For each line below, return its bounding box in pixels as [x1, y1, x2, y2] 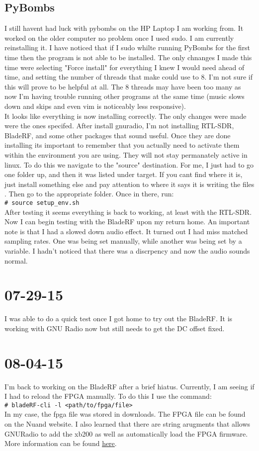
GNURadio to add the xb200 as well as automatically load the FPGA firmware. [4, 428, 248, 439]
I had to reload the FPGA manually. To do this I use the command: [4, 391, 212, 401]
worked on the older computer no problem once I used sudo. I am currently [4, 32, 234, 43]
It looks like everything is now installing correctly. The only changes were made [4, 110, 247, 121]
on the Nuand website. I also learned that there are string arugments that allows [4, 418, 251, 429]
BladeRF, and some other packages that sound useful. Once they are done [4, 130, 231, 140]
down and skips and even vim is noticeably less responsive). [4, 100, 186, 111]
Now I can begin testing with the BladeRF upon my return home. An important [4, 216, 250, 227]
